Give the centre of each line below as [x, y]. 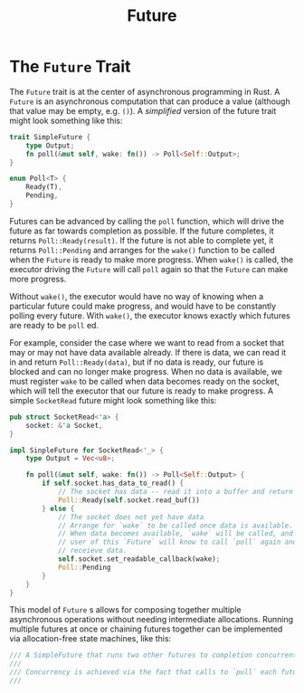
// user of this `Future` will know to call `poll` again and [177, 542]
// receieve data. [92, 551]
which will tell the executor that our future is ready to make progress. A [142, 391]
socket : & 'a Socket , [64, 425]
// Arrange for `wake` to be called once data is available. [176, 526]
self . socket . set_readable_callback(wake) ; [139, 559]
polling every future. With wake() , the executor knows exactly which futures [150, 315]
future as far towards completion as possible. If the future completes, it [142, 231]
